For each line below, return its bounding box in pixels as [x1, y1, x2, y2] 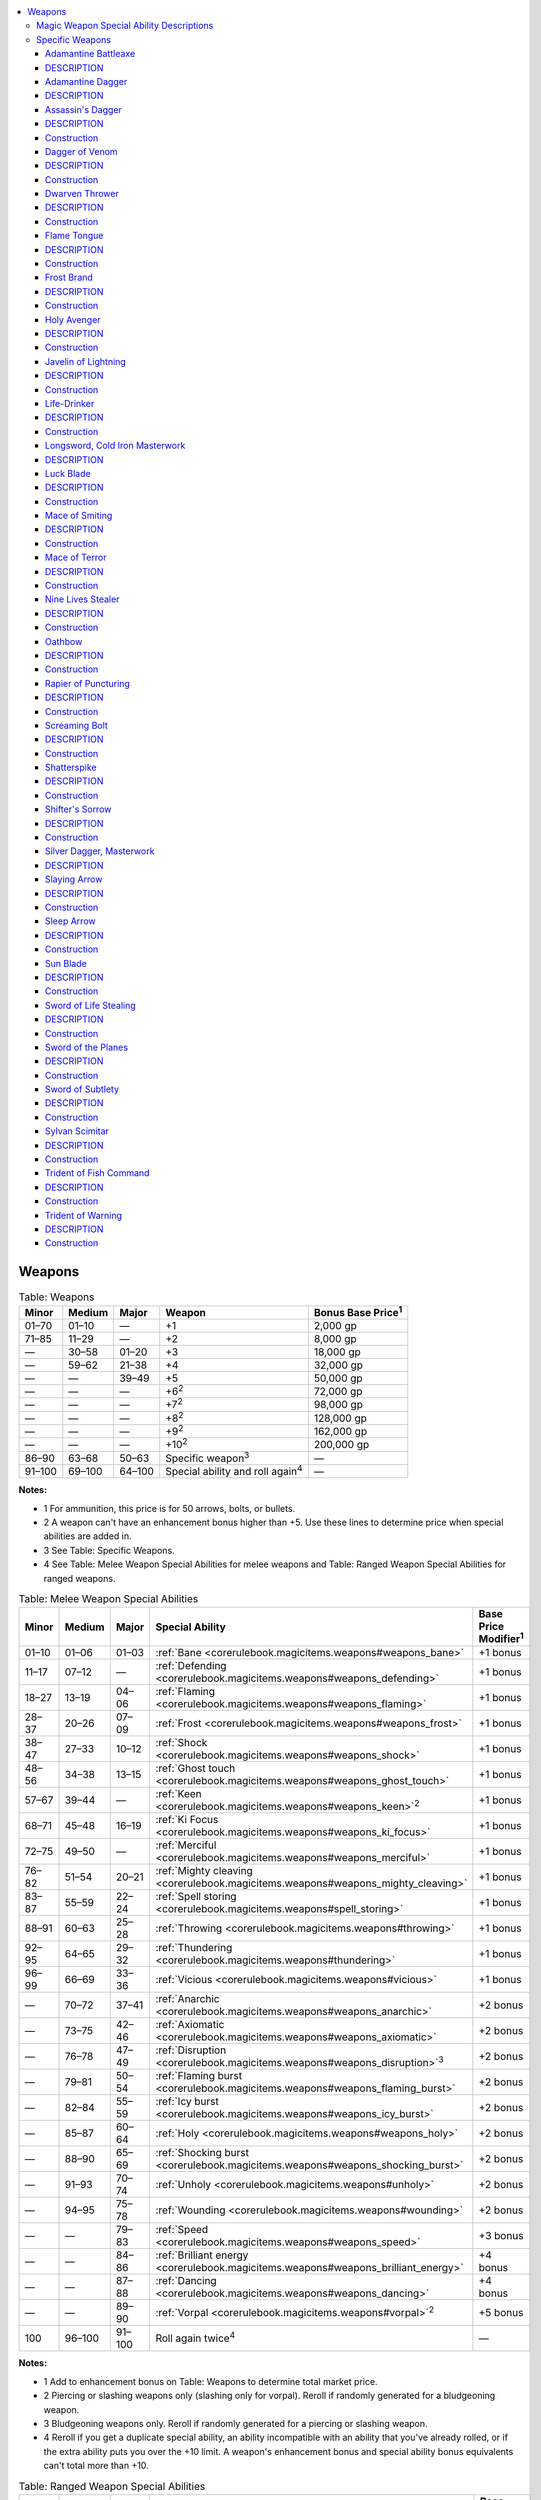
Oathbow [45, 635, 83, 647]
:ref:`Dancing [155, 2274, 217, 2288]
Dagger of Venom [45, 145, 119, 157]
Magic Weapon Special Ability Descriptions [36, 20, 214, 32]
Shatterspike [45, 761, 97, 774]
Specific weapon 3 [165, 1449, 250, 1465]
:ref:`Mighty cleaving [155, 1864, 254, 1878]
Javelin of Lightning [45, 355, 127, 367]
